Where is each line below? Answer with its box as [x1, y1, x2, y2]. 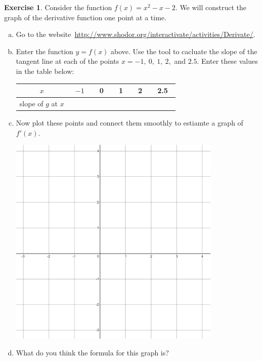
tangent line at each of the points [16, 56, 119, 66]
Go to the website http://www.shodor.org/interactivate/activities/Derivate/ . [16, 29, 255, 39]
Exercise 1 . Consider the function [4, 2, 112, 12]
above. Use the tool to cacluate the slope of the [111, 46, 257, 56]
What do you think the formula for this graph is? [16, 347, 169, 358]
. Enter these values [197, 56, 258, 66]
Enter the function [16, 46, 73, 56]
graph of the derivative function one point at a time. [4, 12, 166, 22]
